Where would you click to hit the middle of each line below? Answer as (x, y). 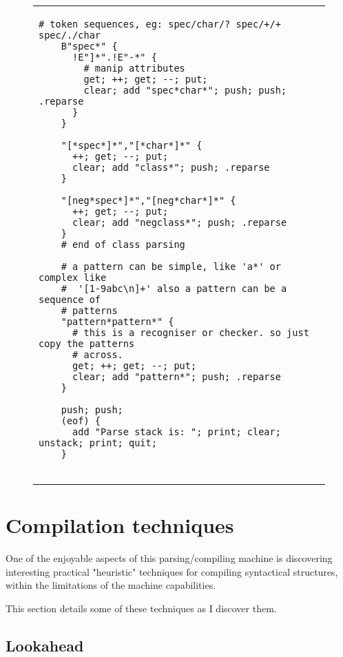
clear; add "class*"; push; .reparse (171, 167)
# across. (98, 355)
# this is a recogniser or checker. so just (191, 333)
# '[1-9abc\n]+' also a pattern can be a (174, 289)
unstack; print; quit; (98, 443)
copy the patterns (87, 344)
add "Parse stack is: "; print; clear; (177, 432)
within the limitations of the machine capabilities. (111, 585)
